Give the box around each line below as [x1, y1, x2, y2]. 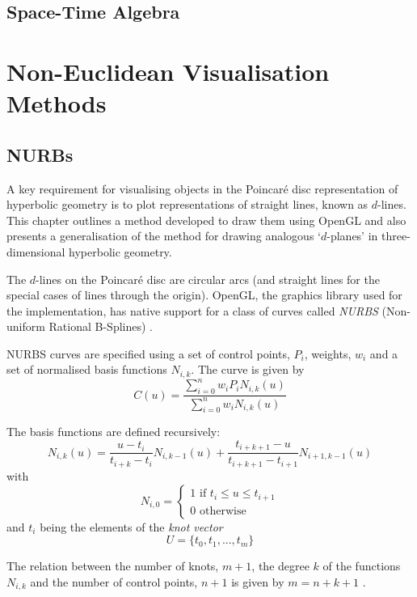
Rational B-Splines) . [48, 318, 153, 335]
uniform [6, 318, 45, 335]
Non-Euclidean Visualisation [6, 54, 330, 87]
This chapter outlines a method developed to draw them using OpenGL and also [6, 211, 406, 228]
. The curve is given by [191, 361, 305, 378]
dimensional [6, 243, 65, 260]
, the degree [251, 557, 310, 574]
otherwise [200, 505, 246, 517]
